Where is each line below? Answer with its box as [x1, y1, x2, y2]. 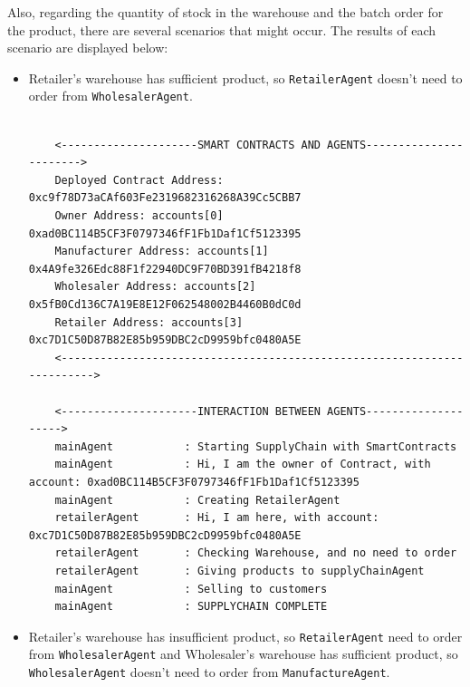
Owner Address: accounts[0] [54, 209, 224, 223]
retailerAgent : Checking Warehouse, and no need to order [54, 547, 457, 560]
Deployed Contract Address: [54, 173, 224, 187]
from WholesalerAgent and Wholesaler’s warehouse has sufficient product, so [28, 644, 458, 663]
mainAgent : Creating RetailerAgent [54, 493, 341, 507]
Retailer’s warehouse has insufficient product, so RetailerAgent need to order [28, 626, 463, 645]
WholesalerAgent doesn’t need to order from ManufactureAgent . [28, 663, 390, 682]
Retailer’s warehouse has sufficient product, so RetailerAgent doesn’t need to [28, 68, 463, 87]
